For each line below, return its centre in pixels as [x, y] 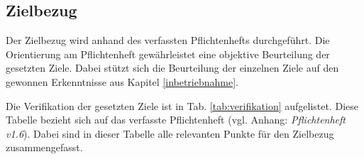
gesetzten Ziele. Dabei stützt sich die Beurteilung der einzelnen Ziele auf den [172, 68]
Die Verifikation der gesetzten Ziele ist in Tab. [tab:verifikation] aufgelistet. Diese [182, 105]
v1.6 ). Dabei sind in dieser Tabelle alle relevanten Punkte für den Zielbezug [170, 133]
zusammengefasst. [44, 147]
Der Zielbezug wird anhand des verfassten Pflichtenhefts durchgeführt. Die [168, 40]
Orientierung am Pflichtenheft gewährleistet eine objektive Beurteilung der [168, 54]
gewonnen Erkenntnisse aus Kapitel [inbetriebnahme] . [122, 81]
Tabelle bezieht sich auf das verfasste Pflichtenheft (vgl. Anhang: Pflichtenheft [176, 120]
